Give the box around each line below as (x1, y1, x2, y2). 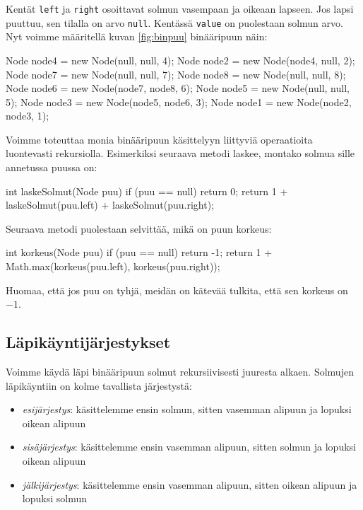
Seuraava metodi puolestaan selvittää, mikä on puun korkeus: (6, 221, 272, 236)
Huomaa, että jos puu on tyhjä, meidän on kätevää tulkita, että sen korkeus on (6, 282, 348, 297)
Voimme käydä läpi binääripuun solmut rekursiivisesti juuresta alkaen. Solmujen (6, 364, 354, 379)
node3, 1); (6, 108, 49, 123)
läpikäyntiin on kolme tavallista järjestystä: (6, 378, 192, 393)
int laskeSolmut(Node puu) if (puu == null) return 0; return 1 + (6, 183, 288, 198)
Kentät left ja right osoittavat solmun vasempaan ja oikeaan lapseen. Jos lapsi (6, 1, 354, 16)
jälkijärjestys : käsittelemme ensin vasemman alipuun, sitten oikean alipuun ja (22, 477, 357, 492)
